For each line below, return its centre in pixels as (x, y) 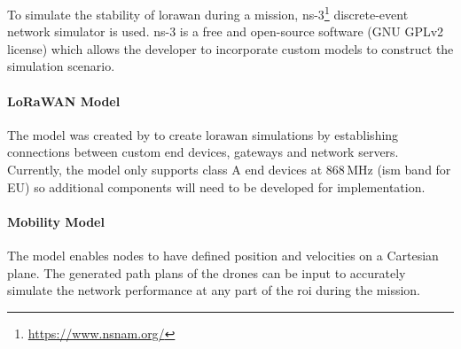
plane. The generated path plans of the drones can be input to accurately (207, 272)
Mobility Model (56, 221)
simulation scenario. (61, 66)
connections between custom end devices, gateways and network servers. (203, 152)
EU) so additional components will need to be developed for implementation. (216, 186)
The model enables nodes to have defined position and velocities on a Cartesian (223, 255)
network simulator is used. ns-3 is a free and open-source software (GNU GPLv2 (226, 31)
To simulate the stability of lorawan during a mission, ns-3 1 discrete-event (208, 13)
